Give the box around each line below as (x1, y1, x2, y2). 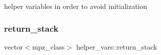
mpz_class (32, 41, 65, 52)
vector (4, 41, 23, 52)
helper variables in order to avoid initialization (4, 1, 147, 11)
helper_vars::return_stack (76, 41, 157, 52)
